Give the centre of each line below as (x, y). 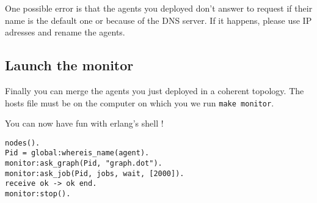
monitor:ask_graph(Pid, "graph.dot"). (84, 164)
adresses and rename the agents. (65, 32)
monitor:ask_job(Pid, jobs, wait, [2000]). (95, 173)
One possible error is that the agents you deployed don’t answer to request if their (159, 8)
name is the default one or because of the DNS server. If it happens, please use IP (158, 20)
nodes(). (23, 143)
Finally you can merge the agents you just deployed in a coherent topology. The (155, 90)
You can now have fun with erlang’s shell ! (84, 123)
